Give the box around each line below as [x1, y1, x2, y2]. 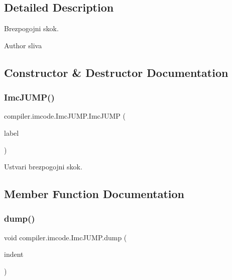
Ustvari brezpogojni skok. [4, 161, 82, 172]
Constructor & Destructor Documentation [4, 64, 228, 80]
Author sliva [4, 40, 42, 50]
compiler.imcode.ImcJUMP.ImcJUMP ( [4, 111, 126, 121]
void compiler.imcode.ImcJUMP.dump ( [4, 232, 127, 242]
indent [4, 249, 24, 259]
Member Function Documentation [4, 186, 185, 202]
